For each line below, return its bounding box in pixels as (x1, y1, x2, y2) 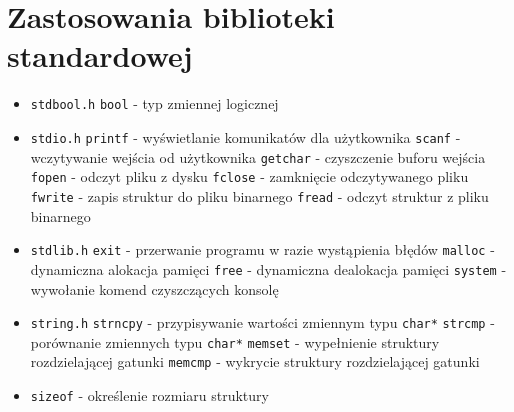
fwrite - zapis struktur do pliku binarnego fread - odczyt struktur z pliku (30, 185, 489, 206)
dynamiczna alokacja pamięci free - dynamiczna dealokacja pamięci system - (30, 258, 507, 279)
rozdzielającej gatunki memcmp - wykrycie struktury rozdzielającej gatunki (30, 351, 480, 372)
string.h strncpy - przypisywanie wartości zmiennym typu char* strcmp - (30, 312, 495, 333)
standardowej (7, 35, 193, 76)
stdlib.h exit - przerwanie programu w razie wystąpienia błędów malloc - (30, 239, 495, 260)
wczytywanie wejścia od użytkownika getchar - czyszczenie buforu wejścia (30, 146, 486, 167)
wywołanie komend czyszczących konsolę (30, 278, 279, 299)
